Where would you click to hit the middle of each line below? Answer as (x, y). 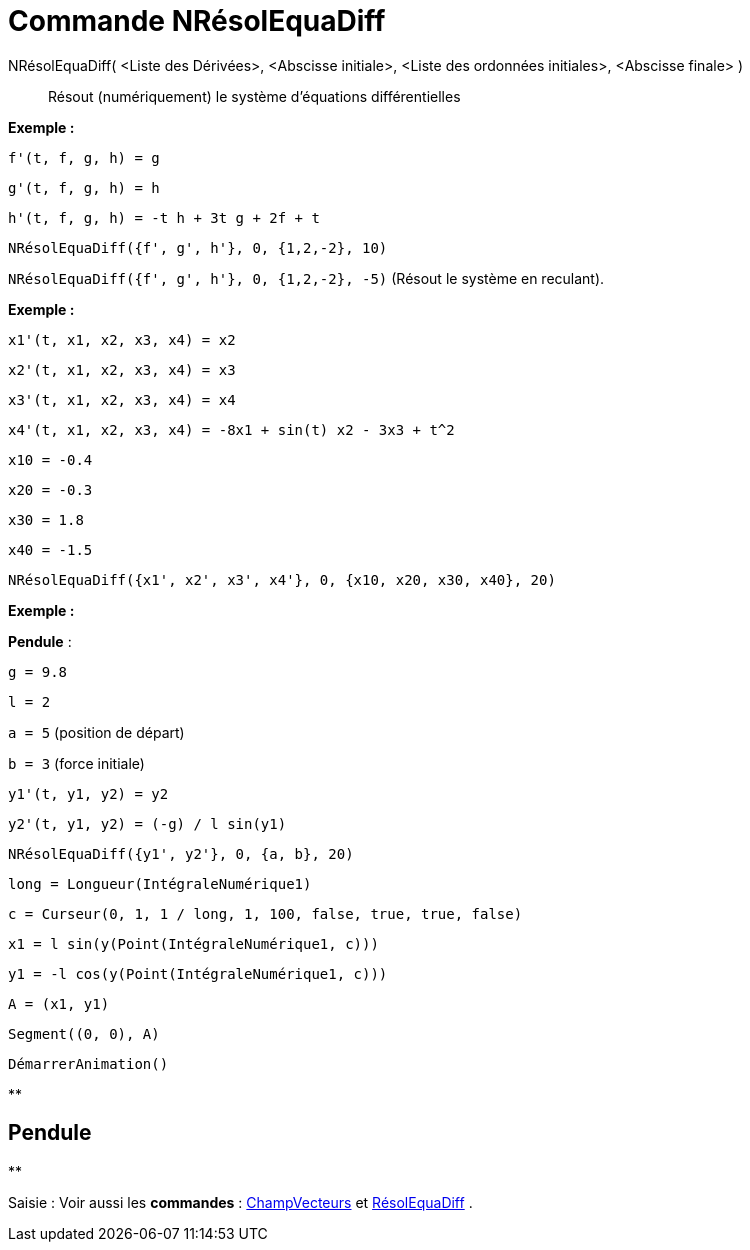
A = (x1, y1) (59, 1003)
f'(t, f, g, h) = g (84, 157)
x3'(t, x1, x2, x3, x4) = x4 (122, 399)
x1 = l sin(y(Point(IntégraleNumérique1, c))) (193, 943)
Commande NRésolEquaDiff (197, 21)
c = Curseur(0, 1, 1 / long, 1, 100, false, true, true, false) (265, 913)
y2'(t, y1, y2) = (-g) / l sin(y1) (147, 823)
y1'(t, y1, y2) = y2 (88, 793)
